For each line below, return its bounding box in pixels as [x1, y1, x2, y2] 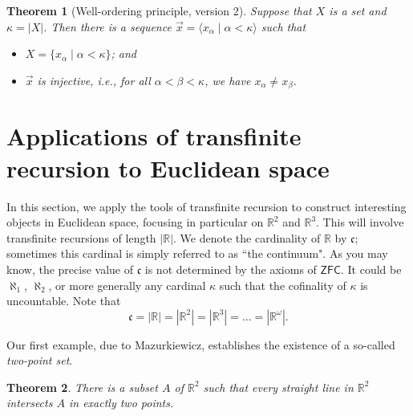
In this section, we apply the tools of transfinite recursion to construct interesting [6, 198, 407, 214]
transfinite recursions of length [6, 229, 156, 246]
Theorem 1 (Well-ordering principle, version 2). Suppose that [6, 2, 312, 18]
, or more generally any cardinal [48, 276, 206, 293]
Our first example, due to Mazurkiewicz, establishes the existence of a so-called [6, 336, 395, 353]
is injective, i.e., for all [37, 71, 151, 88]
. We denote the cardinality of [173, 229, 321, 246]
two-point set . [6, 352, 73, 369]
